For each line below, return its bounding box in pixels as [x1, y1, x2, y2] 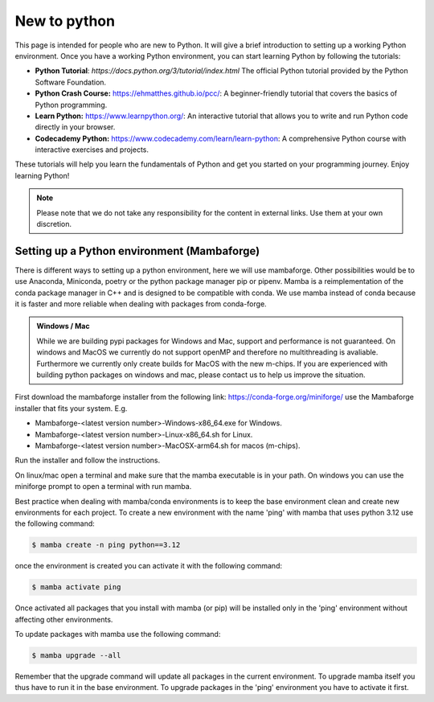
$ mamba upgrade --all [31, 651, 121, 660]
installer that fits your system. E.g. [14, 403, 128, 413]
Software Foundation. [35, 77, 107, 87]
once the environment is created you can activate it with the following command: [14, 561, 283, 571]
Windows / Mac [36, 322, 90, 331]
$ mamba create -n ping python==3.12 [31, 540, 181, 550]
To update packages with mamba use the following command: [14, 630, 221, 639]
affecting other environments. [14, 614, 113, 624]
